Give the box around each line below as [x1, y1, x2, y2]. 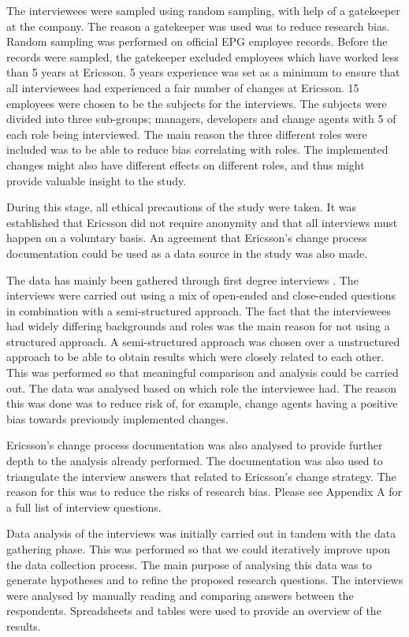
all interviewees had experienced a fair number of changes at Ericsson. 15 [6, 79, 359, 95]
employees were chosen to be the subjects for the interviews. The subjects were [6, 95, 387, 111]
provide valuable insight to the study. [6, 172, 187, 188]
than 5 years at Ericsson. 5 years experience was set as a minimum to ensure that [6, 64, 400, 80]
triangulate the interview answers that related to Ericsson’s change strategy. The [6, 468, 396, 484]
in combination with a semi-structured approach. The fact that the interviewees [6, 302, 392, 318]
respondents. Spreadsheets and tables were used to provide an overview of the [6, 602, 381, 619]
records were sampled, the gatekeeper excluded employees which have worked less [6, 48, 399, 65]
